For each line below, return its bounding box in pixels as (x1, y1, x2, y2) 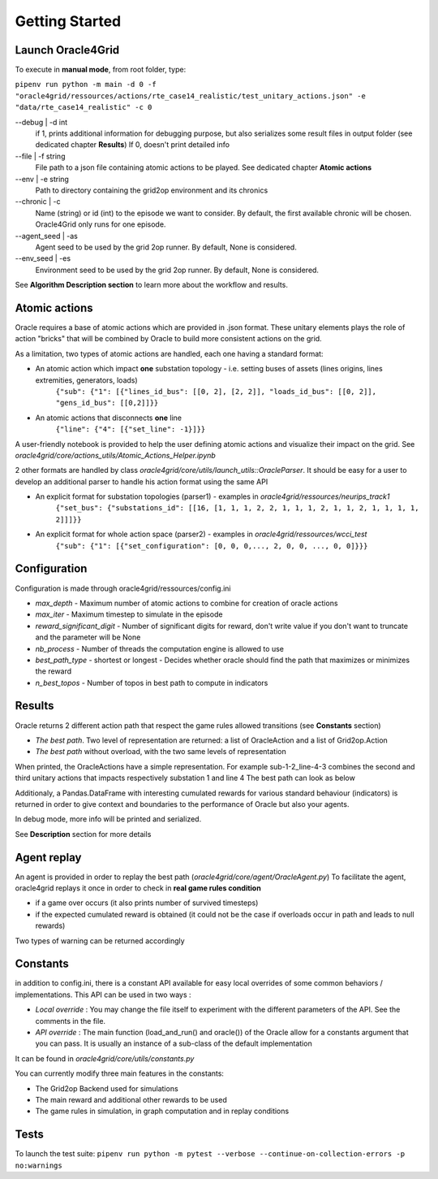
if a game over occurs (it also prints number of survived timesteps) (35, 898, 259, 908)
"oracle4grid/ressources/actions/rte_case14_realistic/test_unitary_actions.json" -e (15, 91, 367, 101)
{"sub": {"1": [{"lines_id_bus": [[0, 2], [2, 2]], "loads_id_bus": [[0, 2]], (55, 387, 377, 396)
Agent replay (15, 850, 82, 865)
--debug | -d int (15, 117, 68, 127)
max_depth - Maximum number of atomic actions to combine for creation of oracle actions (35, 598, 338, 608)
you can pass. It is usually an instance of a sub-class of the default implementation (35, 1038, 312, 1048)
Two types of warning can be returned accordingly (15, 935, 186, 946)
